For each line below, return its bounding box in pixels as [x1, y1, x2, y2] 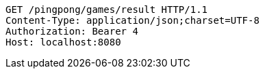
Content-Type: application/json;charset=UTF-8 [5, 15, 260, 26]
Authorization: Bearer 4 [5, 26, 138, 37]
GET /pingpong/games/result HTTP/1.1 [5, 4, 208, 15]
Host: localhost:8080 [5, 37, 121, 48]
